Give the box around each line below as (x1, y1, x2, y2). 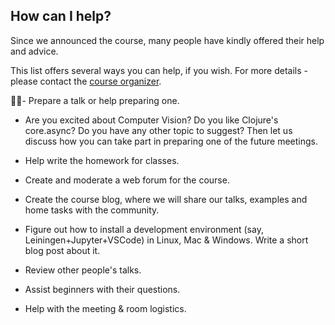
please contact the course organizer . (10, 75, 162, 87)
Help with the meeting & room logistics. (24, 302, 187, 314)
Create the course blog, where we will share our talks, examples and (24, 193, 308, 205)
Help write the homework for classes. (24, 154, 180, 166)
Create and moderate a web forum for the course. (24, 174, 230, 186)
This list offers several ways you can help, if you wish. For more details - (10, 64, 308, 76)
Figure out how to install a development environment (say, (24, 223, 264, 235)
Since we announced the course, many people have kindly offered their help (10, 34, 325, 46)
